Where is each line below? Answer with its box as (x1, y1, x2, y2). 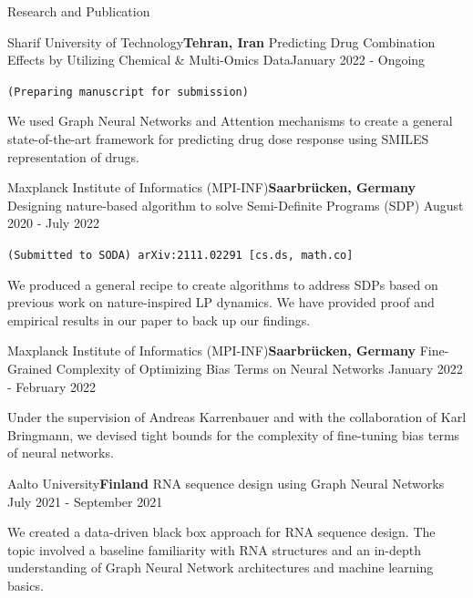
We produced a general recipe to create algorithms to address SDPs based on (7, 274, 438, 294)
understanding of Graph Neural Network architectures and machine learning (7, 558, 434, 577)
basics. (7, 575, 44, 594)
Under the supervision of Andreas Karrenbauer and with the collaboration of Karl (7, 407, 467, 427)
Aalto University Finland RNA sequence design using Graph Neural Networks (7, 474, 445, 492)
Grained (7, 359, 53, 378)
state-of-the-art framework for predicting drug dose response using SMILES (7, 129, 429, 149)
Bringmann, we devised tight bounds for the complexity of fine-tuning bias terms (7, 425, 460, 444)
